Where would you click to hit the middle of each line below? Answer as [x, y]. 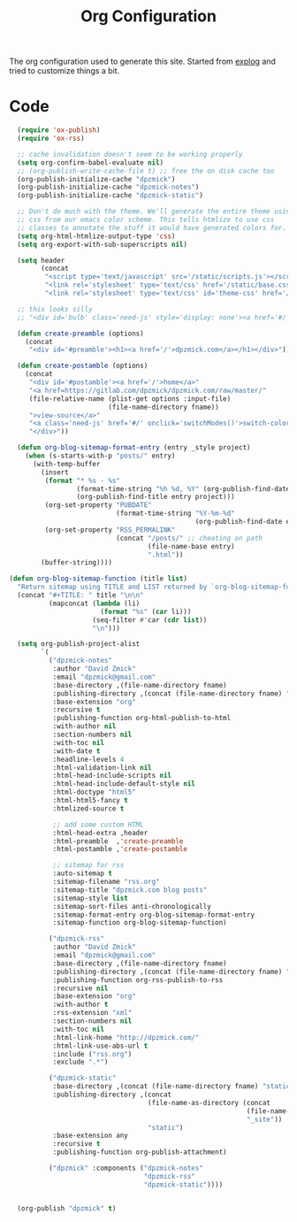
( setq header [41, 260]
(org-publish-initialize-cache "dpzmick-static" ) [110, 196]
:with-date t [76, 751]
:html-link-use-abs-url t [100, 1046]
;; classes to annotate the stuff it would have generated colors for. [152, 227]
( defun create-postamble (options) [83, 366]
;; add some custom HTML [98, 825]
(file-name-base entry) [191, 546]
